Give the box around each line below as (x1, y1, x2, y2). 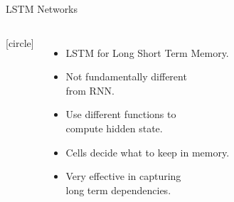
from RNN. (65, 83, 115, 97)
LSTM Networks (6, 1, 78, 16)
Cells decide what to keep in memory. (65, 144, 230, 159)
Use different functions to (65, 107, 176, 122)
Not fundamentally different (65, 69, 187, 84)
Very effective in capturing (65, 169, 181, 184)
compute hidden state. (65, 120, 163, 135)
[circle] (6, 35, 34, 50)
